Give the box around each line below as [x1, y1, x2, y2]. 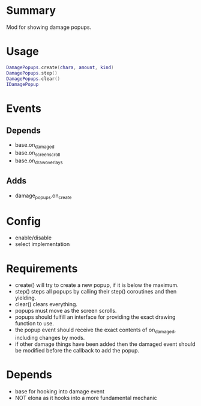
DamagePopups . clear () [6, 76, 61, 82]
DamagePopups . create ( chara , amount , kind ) [6, 64, 114, 70]
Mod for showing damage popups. [6, 23, 92, 31]
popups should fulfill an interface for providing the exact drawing [14, 313, 176, 321]
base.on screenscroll [14, 149, 61, 158]
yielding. [14, 294, 37, 301]
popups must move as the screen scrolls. [14, 307, 117, 315]
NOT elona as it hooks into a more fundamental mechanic [14, 394, 157, 401]
